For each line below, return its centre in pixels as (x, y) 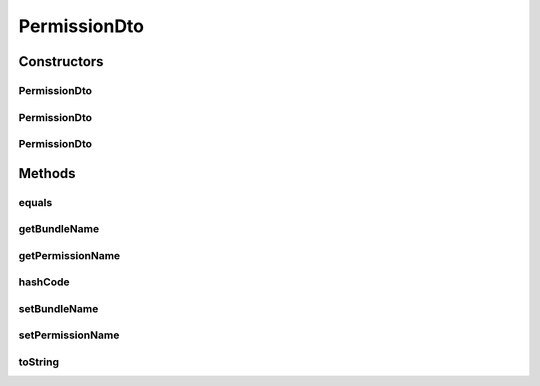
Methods (47, 173)
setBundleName (58, 308)
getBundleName (59, 229)
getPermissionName (69, 255)
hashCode (44, 282)
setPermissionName (69, 335)
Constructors (61, 61)
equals (35, 202)
